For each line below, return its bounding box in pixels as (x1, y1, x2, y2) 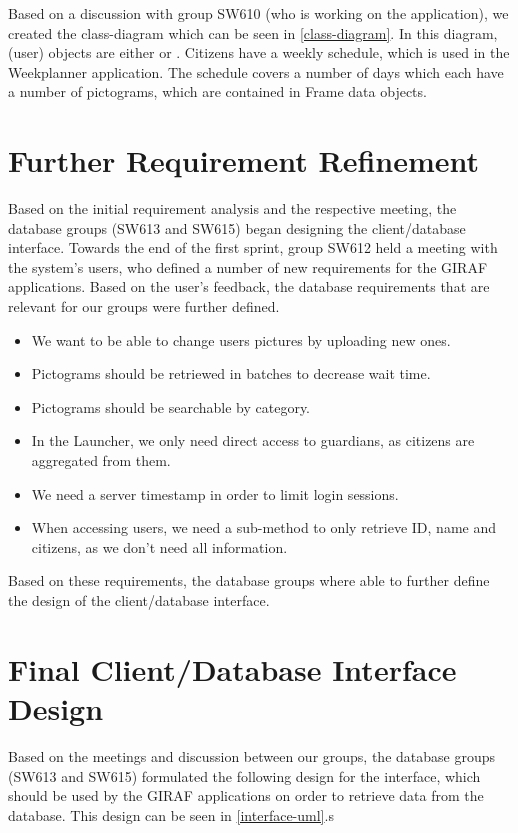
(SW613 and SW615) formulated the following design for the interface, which (8, 765, 481, 786)
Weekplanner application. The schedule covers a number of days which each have (8, 61, 504, 82)
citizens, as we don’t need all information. (31, 536, 288, 557)
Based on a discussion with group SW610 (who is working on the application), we (8, 3, 509, 23)
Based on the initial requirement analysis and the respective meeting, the (8, 198, 457, 219)
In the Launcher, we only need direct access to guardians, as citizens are (31, 430, 475, 451)
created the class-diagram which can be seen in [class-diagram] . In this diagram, (8, 22, 498, 43)
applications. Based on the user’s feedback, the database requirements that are (8, 276, 490, 297)
